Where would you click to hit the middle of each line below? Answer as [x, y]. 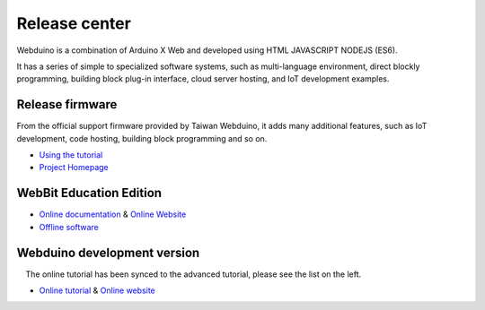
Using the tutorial [71, 155]
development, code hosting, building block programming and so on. [142, 138]
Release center [74, 23]
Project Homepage [74, 168]
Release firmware [67, 104]
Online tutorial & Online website [97, 290]
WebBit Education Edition [89, 193]
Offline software [69, 227]
